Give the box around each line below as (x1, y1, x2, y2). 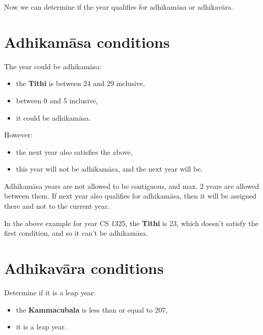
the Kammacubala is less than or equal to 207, (16, 304, 168, 315)
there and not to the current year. (4, 201, 110, 211)
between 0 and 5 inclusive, (16, 95, 98, 105)
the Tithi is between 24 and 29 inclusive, (16, 78, 145, 89)
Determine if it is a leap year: (4, 287, 96, 297)
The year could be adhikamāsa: (4, 61, 102, 71)
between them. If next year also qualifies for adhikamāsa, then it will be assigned (4, 190, 256, 201)
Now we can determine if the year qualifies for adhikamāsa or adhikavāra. (4, 2, 233, 12)
